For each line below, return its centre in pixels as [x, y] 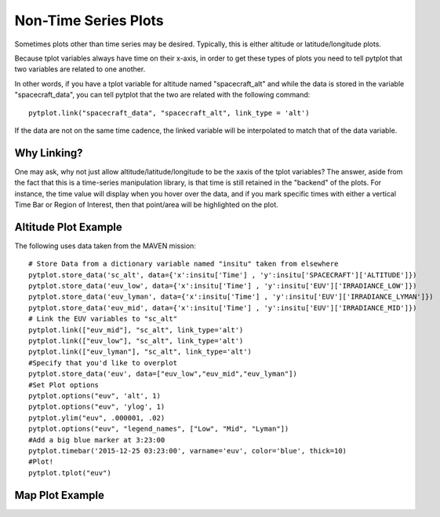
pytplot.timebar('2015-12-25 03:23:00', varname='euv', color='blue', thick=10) [188, 451]
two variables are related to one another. [80, 69]
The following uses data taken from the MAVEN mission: [105, 246]
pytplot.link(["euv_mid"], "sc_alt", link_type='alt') [136, 330]
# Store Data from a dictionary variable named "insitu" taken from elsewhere [184, 264]
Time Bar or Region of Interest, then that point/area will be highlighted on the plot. [146, 204]
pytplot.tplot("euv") [70, 473]
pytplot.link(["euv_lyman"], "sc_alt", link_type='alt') [140, 352]
